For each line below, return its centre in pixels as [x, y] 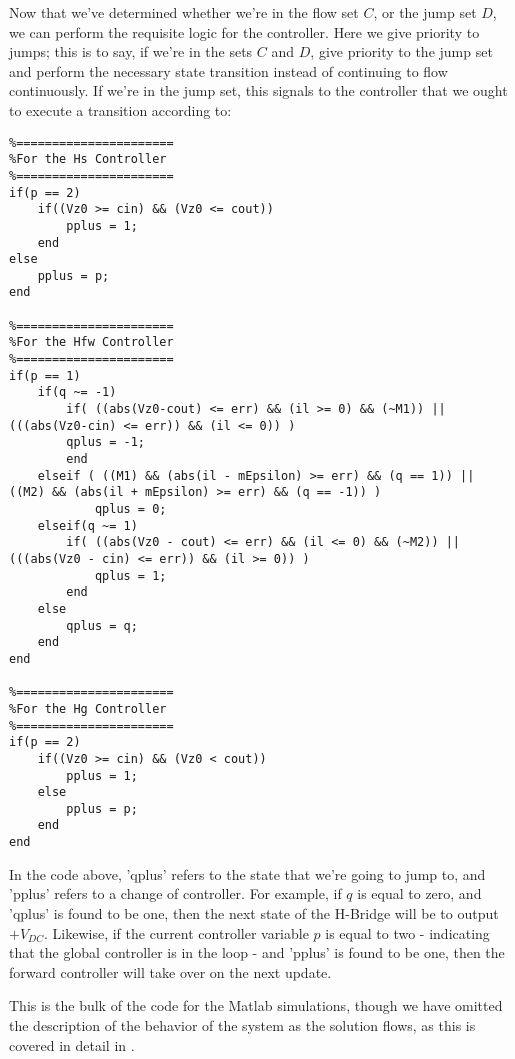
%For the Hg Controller [88, 708]
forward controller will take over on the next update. [170, 971]
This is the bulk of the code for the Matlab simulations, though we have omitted [256, 1005]
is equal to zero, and [419, 893]
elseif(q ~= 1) [87, 525]
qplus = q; [102, 625]
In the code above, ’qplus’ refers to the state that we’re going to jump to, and [247, 873]
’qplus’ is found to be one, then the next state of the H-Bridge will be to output [254, 912]
